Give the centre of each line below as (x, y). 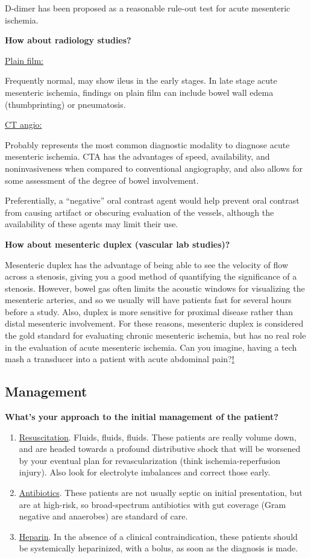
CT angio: (24, 124)
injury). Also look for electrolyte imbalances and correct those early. (145, 472)
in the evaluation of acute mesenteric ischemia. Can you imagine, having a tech (151, 347)
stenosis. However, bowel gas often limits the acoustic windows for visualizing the (155, 288)
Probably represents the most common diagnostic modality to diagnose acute (147, 144)
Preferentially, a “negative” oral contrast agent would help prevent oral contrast (152, 200)
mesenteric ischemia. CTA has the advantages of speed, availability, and (137, 156)
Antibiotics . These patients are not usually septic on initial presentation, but (161, 493)
